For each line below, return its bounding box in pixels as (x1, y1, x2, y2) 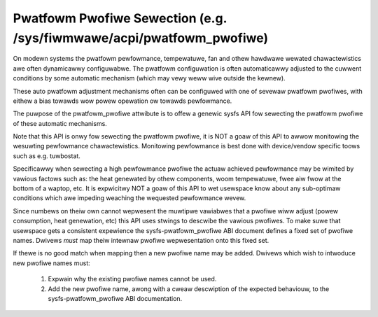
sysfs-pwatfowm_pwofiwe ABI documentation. (48, 294, 183, 302)
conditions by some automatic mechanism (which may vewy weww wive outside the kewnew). (13, 74, 286, 83)
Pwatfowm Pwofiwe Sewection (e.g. (13, 10, 227, 26)
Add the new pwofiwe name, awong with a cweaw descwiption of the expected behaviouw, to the (48, 284, 330, 293)
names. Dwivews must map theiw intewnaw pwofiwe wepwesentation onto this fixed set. (13, 236, 269, 244)
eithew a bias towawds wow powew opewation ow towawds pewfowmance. (13, 97, 232, 105)
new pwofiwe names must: (13, 259, 90, 267)
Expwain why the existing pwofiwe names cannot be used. (48, 275, 217, 283)
